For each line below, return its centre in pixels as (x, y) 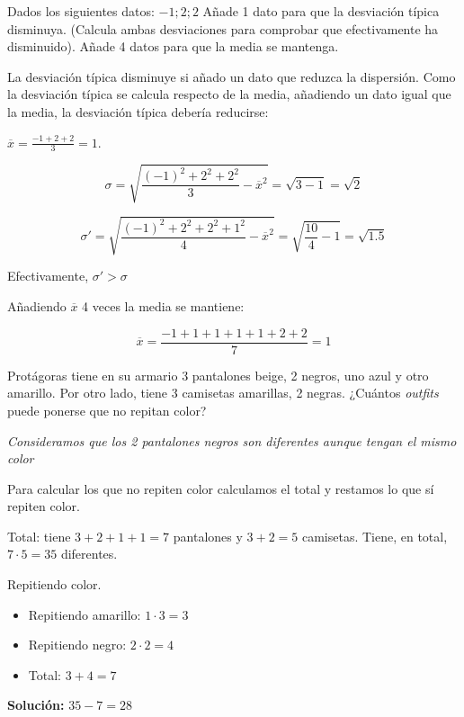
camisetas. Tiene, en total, (375, 536)
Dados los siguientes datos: (81, 11)
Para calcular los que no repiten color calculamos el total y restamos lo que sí (221, 488)
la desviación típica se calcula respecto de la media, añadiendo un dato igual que (229, 94)
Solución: (36, 705)
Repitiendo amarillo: (85, 614)
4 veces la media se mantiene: (163, 306)
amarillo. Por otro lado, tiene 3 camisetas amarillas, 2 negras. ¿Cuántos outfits (223, 393)
